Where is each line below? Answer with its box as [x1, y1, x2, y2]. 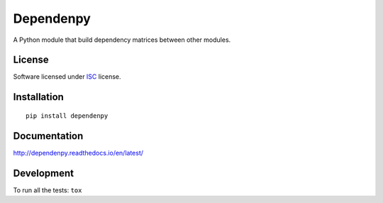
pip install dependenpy [26, 111, 109, 120]
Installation [13, 91, 64, 103]
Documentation [13, 130, 84, 142]
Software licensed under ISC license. [13, 72, 121, 81]
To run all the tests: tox [13, 185, 82, 194]
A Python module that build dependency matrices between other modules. [13, 35, 231, 44]
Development [13, 167, 74, 179]
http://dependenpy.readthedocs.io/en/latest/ [13, 148, 144, 157]
